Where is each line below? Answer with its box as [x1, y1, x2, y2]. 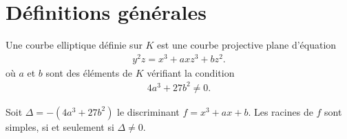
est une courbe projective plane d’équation [157, 38, 337, 52]
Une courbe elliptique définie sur [6, 38, 143, 52]
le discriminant [117, 104, 180, 118]
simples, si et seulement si [6, 119, 114, 134]
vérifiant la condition [147, 65, 235, 79]
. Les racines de [248, 104, 313, 118]
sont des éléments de [45, 65, 132, 79]
